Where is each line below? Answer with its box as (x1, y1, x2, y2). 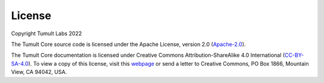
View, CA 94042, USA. (11, 69, 67, 76)
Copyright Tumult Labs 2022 (11, 30, 82, 37)
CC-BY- (284, 51, 304, 59)
